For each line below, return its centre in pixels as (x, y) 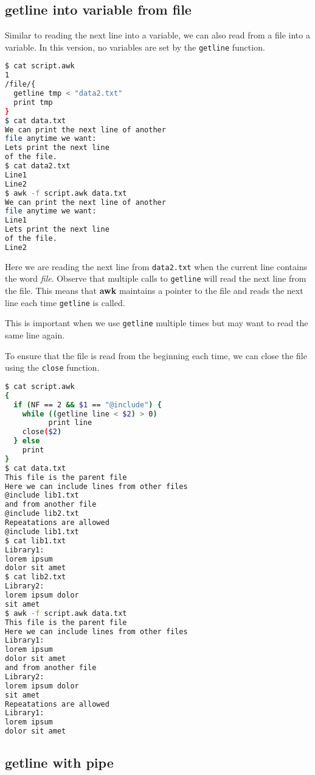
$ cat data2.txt (38, 166)
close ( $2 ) (42, 432)
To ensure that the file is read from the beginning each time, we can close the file (156, 355)
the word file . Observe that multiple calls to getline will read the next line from (156, 278)
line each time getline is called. (65, 302)
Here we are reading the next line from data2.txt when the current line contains (156, 266)
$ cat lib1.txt (36, 541)
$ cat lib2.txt (36, 577)
